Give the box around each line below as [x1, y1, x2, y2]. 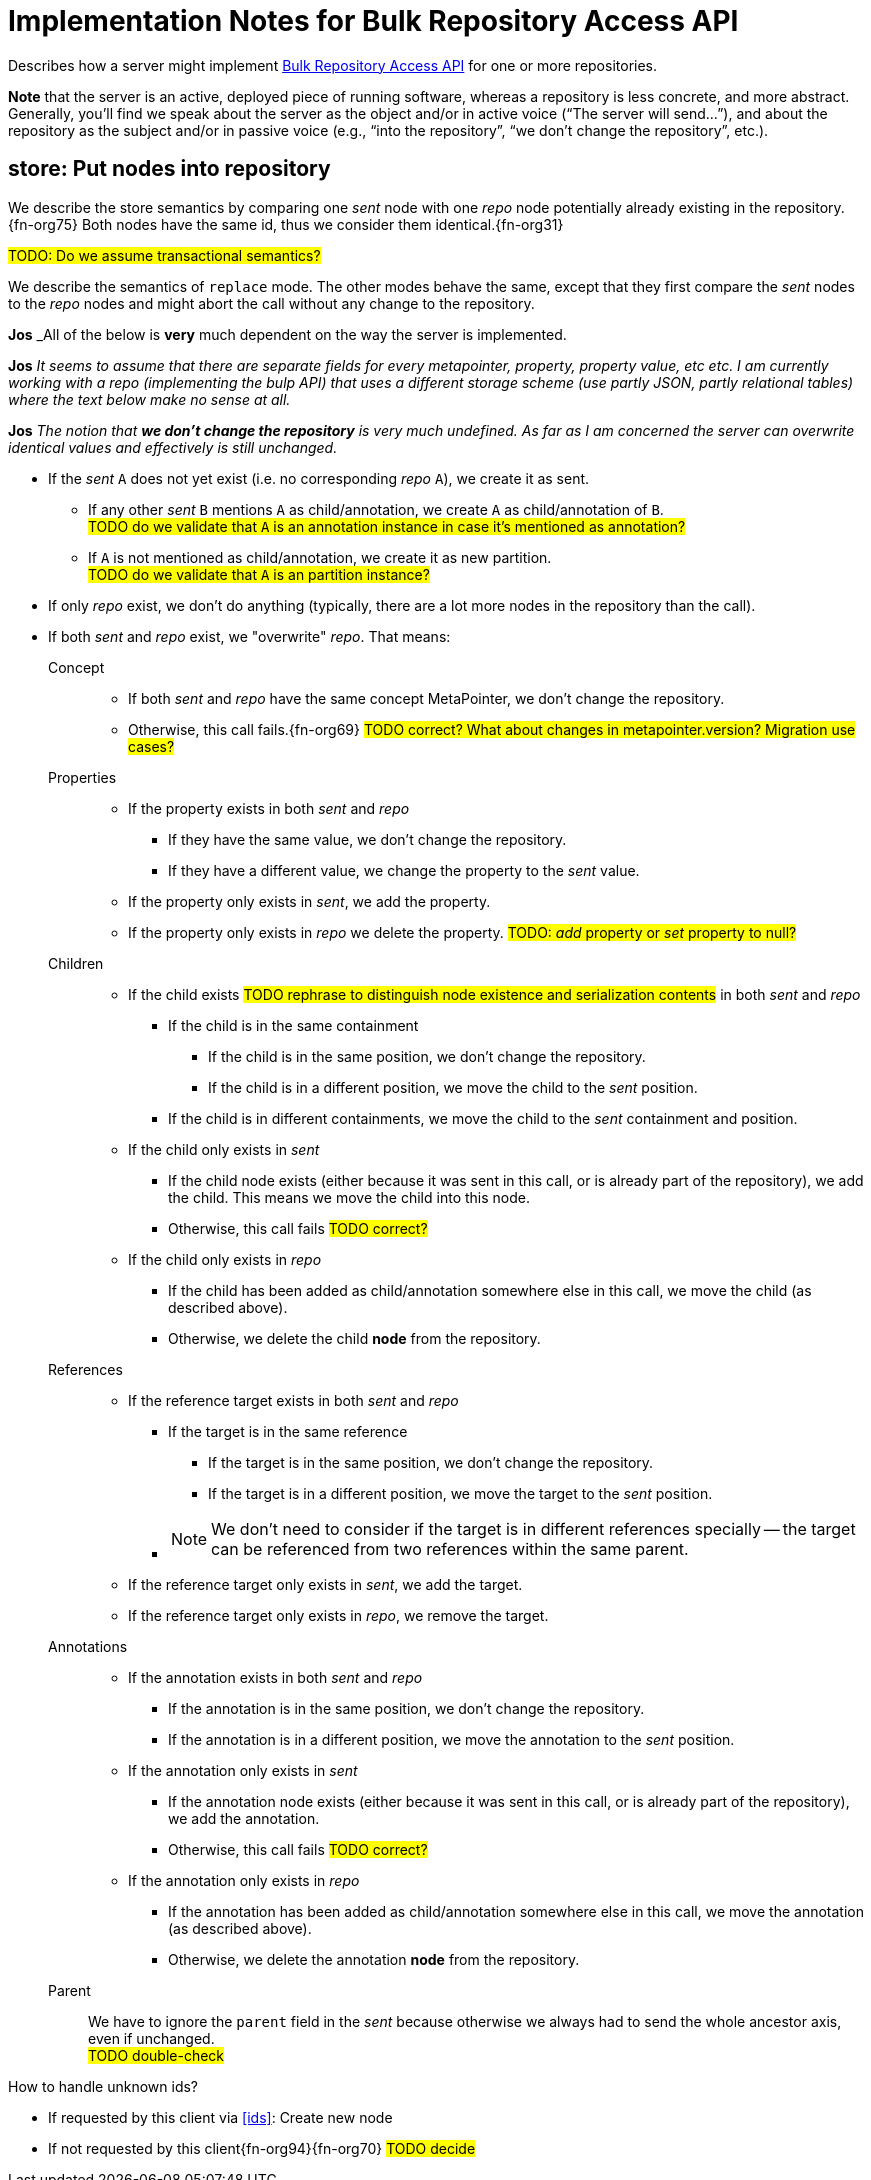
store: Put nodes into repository [8, 156, 331, 182]
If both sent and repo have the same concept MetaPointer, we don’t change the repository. [128, 689, 725, 707]
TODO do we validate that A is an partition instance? [88, 565, 430, 583]
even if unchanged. [88, 2029, 215, 2047]
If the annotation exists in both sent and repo [128, 1668, 423, 1686]
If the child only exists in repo [128, 1250, 322, 1268]
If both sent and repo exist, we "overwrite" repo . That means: [48, 627, 451, 645]
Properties [48, 768, 117, 786]
